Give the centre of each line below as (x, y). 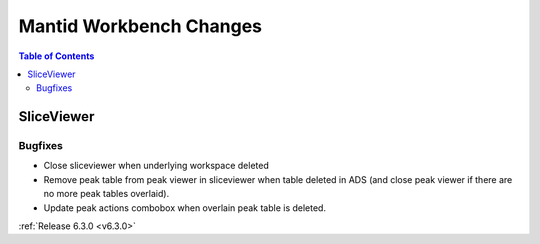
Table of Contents (56, 56)
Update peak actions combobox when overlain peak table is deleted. (185, 207)
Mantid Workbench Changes (140, 26)
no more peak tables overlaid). (106, 194)
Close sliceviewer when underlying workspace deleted (156, 166)
